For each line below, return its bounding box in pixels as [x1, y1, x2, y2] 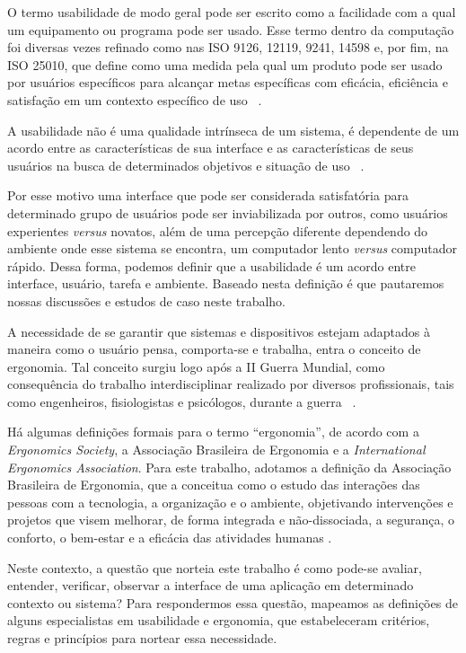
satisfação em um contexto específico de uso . [7, 90, 262, 109]
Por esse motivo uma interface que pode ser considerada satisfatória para [7, 186, 409, 205]
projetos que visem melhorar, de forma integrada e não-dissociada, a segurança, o [7, 510, 454, 529]
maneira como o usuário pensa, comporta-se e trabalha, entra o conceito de [7, 340, 421, 358]
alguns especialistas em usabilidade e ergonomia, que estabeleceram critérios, [7, 611, 430, 630]
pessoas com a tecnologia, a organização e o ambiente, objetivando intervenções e [7, 492, 453, 511]
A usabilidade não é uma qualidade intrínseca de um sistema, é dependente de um [7, 120, 460, 139]
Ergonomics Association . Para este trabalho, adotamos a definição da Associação [7, 457, 452, 476]
